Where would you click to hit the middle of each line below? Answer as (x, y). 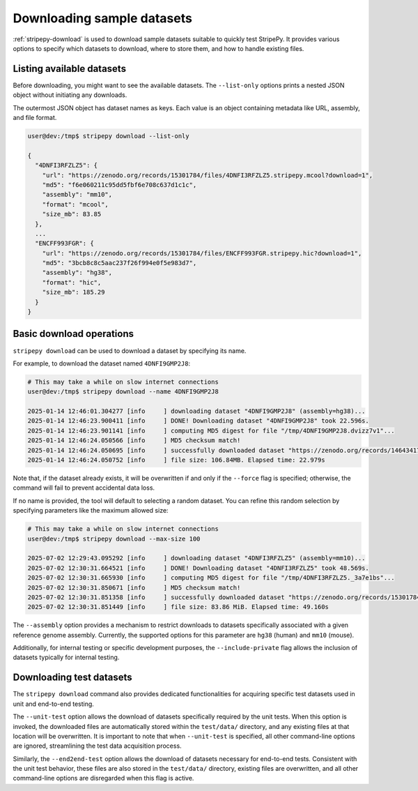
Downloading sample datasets (103, 18)
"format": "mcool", (76, 204)
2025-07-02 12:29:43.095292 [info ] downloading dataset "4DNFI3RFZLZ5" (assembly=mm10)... (196, 558)
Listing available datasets (70, 69)
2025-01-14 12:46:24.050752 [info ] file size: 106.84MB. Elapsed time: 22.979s (176, 460)
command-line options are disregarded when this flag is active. (103, 778)
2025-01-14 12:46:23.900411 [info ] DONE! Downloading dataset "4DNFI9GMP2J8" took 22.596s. (198, 421)
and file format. (35, 118)
